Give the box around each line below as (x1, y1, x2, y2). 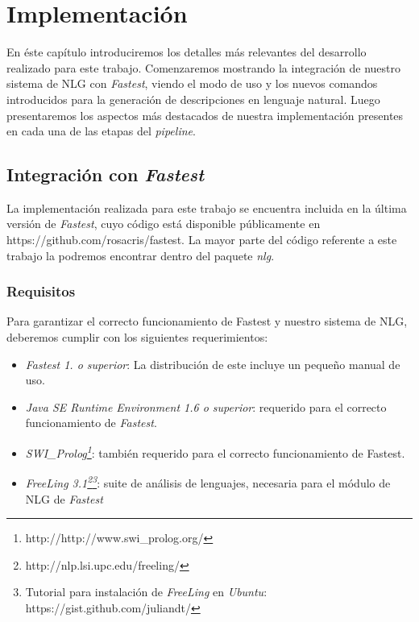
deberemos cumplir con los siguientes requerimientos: (6, 329, 268, 346)
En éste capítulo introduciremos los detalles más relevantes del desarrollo (6, 44, 367, 60)
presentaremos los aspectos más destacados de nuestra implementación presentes (6, 106, 404, 123)
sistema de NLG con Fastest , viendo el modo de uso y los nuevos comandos (6, 75, 378, 92)
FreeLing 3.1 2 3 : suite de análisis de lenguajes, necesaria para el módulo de (25, 472, 391, 491)
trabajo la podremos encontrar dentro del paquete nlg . (6, 247, 275, 263)
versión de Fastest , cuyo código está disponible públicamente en (6, 215, 321, 232)
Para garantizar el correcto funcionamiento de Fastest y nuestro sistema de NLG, (6, 313, 408, 330)
